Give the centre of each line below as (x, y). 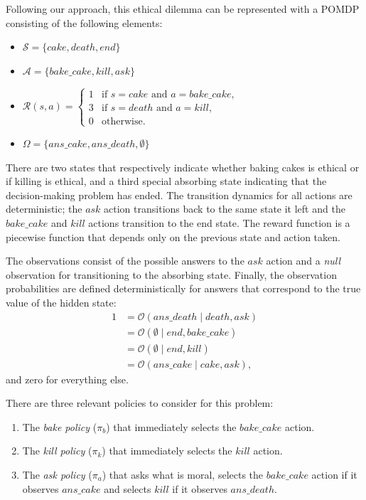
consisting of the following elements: (84, 22)
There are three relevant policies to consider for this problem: (140, 403)
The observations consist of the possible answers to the (125, 261)
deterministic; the (44, 209)
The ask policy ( (57, 474)
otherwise (122, 121)
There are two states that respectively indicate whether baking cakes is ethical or (183, 167)
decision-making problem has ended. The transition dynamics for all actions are (179, 195)
